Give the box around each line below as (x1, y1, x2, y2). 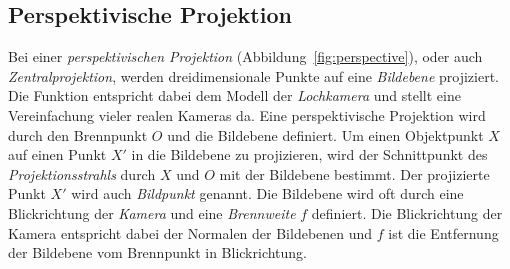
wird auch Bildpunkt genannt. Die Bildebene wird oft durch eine (71, 183, 464, 204)
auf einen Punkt (8, 144, 107, 165)
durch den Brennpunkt (8, 124, 148, 145)
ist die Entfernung (388, 222, 499, 243)
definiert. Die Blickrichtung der (311, 202, 503, 223)
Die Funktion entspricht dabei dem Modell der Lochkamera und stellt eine (8, 85, 461, 106)
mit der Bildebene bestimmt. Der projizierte (219, 163, 490, 184)
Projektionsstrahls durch (8, 163, 156, 184)
